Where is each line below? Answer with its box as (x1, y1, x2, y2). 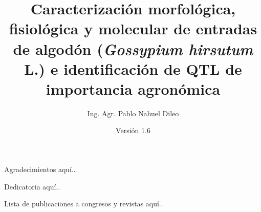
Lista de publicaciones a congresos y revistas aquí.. (4, 198, 163, 209)
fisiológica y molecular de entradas (9, 18, 257, 39)
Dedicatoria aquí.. (4, 181, 60, 192)
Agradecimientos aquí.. (4, 164, 76, 175)
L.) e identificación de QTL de (24, 58, 242, 79)
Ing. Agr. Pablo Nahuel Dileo (87, 108, 179, 118)
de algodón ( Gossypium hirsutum (13, 38, 253, 59)
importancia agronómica (46, 78, 221, 99)
